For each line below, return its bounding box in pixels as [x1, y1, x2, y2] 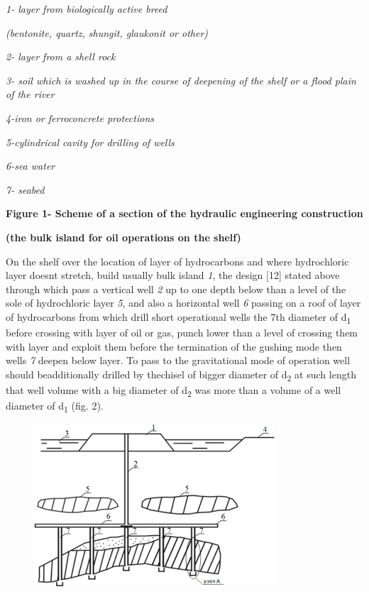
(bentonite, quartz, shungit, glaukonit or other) [6, 25, 209, 40]
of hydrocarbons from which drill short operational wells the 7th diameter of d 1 [6, 309, 351, 326]
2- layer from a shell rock [6, 49, 116, 64]
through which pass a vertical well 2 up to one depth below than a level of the [6, 281, 346, 296]
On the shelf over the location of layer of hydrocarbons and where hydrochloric [6, 253, 349, 268]
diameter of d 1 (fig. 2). [6, 398, 104, 415]
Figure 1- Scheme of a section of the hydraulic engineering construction [6, 206, 363, 221]
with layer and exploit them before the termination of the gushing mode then [6, 339, 342, 353]
